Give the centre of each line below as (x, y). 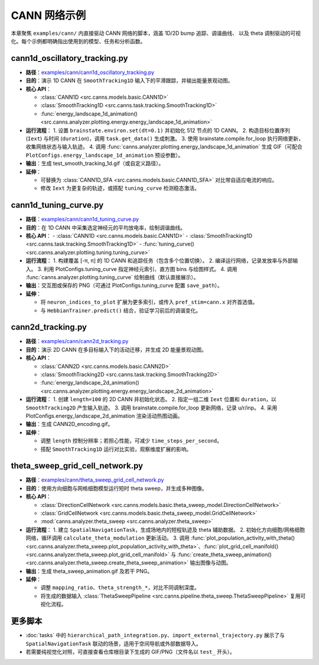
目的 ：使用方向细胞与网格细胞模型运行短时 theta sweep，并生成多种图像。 (116, 488)
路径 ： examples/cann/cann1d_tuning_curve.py (82, 219)
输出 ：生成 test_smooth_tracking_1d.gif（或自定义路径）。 (95, 163)
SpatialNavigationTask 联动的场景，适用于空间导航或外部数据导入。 (113, 643)
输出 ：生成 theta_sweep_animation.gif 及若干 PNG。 (89, 571)
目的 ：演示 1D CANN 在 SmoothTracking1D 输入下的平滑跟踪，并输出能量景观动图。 (129, 80)
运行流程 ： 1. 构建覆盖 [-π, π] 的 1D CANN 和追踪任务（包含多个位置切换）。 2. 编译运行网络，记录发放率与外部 (159, 261)
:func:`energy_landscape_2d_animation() (90, 383)
